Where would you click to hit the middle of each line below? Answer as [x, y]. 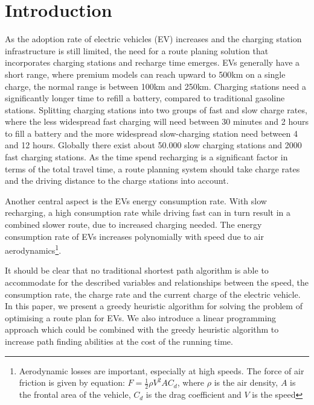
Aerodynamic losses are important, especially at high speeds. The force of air [162, 370]
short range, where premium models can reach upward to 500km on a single [145, 74]
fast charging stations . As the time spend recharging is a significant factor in [146, 157]
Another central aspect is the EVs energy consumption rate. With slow [136, 200]
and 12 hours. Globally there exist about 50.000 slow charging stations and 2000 [153, 145]
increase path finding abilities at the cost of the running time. [119, 341]
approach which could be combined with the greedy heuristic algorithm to [142, 329]
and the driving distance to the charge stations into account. [117, 181]
